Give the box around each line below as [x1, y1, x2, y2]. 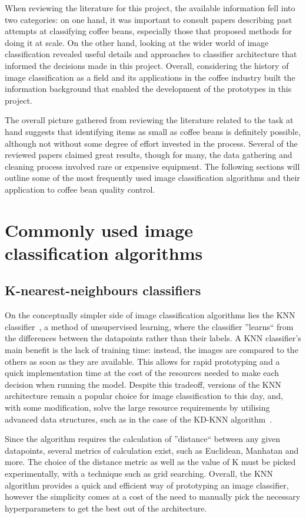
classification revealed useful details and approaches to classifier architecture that [5, 48, 297, 60]
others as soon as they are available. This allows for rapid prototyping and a [5, 355, 280, 367]
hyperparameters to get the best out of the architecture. [5, 501, 207, 514]
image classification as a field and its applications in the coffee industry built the [5, 71, 295, 83]
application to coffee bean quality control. [5, 183, 155, 195]
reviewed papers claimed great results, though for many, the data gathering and [5, 149, 292, 161]
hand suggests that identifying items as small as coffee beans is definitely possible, [5, 125, 301, 137]
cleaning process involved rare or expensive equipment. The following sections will [5, 160, 300, 172]
